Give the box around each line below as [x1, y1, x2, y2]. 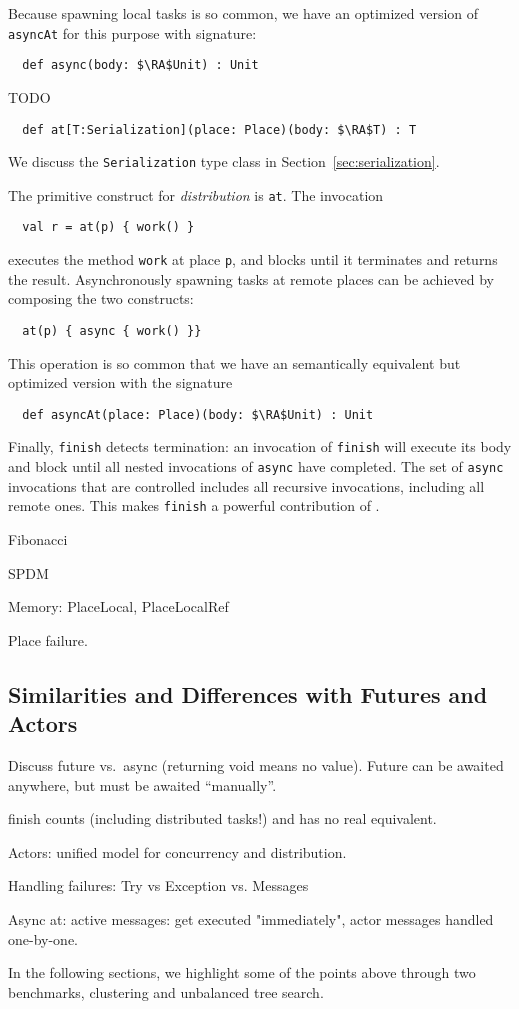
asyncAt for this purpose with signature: [8, 22, 257, 43]
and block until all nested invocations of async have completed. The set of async [8, 456, 504, 477]
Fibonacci [8, 529, 68, 550]
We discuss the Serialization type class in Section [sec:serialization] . [8, 151, 440, 172]
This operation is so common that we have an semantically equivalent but [8, 352, 461, 373]
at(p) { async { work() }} [22, 323, 202, 338]
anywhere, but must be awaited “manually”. [8, 774, 277, 795]
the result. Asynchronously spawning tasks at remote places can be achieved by [8, 268, 494, 289]
